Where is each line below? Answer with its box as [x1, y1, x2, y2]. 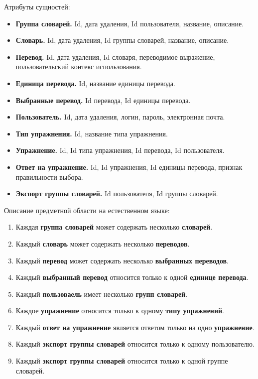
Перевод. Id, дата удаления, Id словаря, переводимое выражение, [15, 51, 215, 62]
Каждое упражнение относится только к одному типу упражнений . [15, 305, 224, 316]
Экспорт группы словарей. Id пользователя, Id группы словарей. [15, 188, 218, 199]
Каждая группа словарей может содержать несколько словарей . [15, 222, 213, 232]
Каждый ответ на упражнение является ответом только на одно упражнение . [15, 322, 255, 332]
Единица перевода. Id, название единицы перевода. [15, 78, 175, 88]
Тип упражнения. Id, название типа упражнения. [15, 128, 168, 138]
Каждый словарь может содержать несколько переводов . [15, 238, 190, 249]
